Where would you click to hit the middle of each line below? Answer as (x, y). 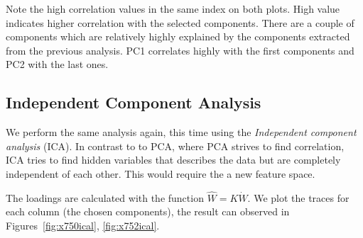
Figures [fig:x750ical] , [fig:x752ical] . (83, 225)
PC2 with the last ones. (57, 64)
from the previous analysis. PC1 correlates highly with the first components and (180, 50)
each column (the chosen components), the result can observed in (148, 211)
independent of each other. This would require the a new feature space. (161, 173)
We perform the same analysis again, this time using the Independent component (181, 132)
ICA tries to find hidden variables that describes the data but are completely (173, 160)
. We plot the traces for (298, 197)
